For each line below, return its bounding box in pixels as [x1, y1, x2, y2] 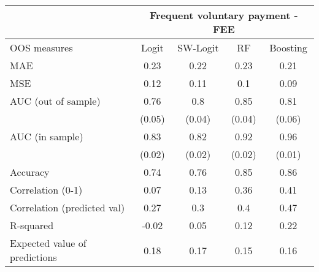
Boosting [269, 40, 307, 55]
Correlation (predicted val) [10, 200, 125, 214]
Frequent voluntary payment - [150, 8, 298, 22]
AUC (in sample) [10, 129, 83, 143]
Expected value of [10, 236, 86, 250]
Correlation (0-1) [10, 183, 83, 197]
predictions [10, 250, 57, 264]
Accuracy [10, 165, 50, 179]
